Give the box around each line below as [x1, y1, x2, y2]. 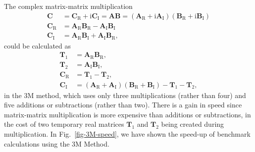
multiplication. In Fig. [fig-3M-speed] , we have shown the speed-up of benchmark [4, 129, 251, 139]
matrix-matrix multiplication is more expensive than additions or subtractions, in [4, 109, 251, 119]
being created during [161, 119, 224, 129]
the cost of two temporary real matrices [4, 119, 124, 129]
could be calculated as [4, 40, 71, 51]
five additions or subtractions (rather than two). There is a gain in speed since [4, 100, 242, 110]
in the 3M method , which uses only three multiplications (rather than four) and [4, 90, 246, 100]
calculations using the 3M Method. [4, 138, 109, 149]
